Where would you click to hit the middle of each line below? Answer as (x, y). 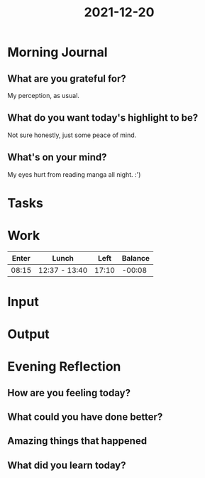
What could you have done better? (85, 417)
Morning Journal (57, 52)
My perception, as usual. (44, 96)
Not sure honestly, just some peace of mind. (72, 135)
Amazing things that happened (77, 441)
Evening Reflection (64, 367)
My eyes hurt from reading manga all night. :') (74, 174)
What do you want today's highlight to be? (103, 118)
